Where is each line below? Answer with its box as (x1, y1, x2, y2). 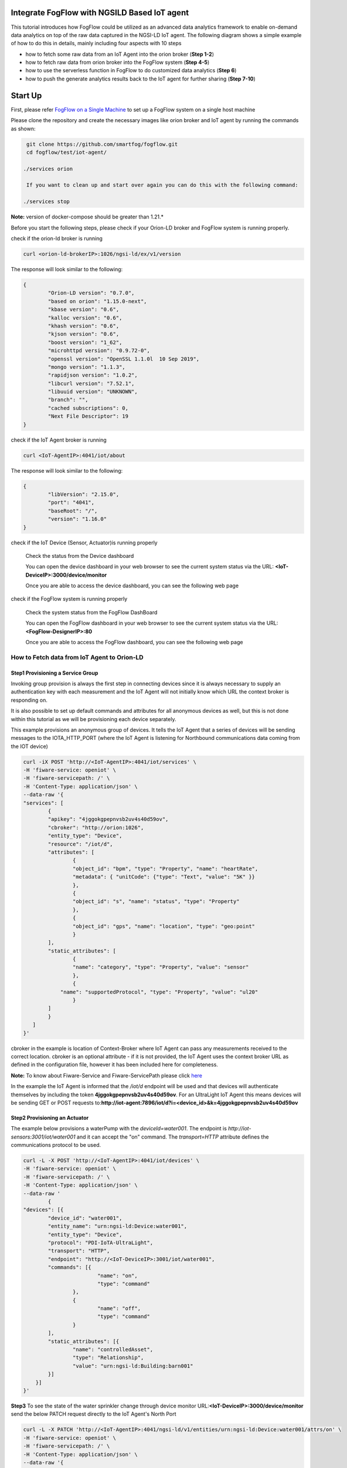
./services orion (23, 165, 73, 172)
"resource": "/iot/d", (47, 840, 114, 847)
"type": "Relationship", (72, 1354, 144, 1361)
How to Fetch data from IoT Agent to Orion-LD (11, 653, 144, 661)
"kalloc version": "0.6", (47, 314, 123, 321)
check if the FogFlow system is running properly (11, 595, 128, 602)
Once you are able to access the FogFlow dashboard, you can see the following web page (25, 639, 243, 646)
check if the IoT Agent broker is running (11, 436, 107, 443)
